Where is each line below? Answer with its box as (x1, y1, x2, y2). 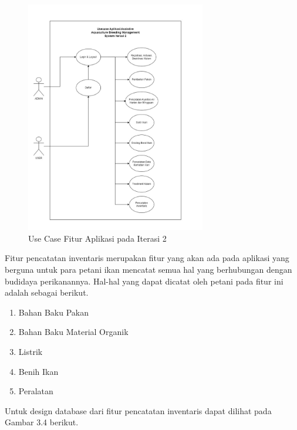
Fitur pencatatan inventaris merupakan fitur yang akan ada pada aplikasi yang (5, 252, 289, 264)
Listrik (18, 345, 43, 357)
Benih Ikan (18, 365, 59, 377)
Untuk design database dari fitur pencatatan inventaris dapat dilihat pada (5, 404, 272, 417)
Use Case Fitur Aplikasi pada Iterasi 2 (28, 232, 167, 244)
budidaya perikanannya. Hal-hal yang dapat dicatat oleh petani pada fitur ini (5, 275, 283, 287)
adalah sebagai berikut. (5, 286, 89, 299)
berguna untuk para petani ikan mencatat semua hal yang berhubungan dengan (5, 263, 292, 275)
